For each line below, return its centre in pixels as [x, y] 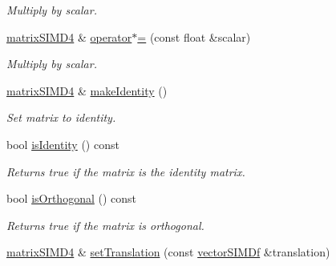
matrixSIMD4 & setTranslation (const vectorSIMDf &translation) [168, 252]
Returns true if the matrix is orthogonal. [105, 225]
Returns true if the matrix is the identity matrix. [126, 171]
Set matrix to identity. [61, 117]
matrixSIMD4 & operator [69, 36]
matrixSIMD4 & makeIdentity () [87, 90]
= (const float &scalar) [194, 36]
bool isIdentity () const [63, 144]
